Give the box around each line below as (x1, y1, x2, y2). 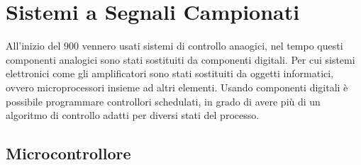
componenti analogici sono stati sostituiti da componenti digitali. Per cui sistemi (6, 52, 355, 67)
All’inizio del (6, 38, 61, 53)
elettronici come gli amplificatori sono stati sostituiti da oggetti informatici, (6, 66, 334, 81)
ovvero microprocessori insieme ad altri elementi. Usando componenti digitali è (6, 79, 348, 94)
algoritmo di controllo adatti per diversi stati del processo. (6, 108, 260, 123)
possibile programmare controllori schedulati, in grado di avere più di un (6, 93, 321, 108)
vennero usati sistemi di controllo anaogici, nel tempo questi (82, 38, 343, 53)
